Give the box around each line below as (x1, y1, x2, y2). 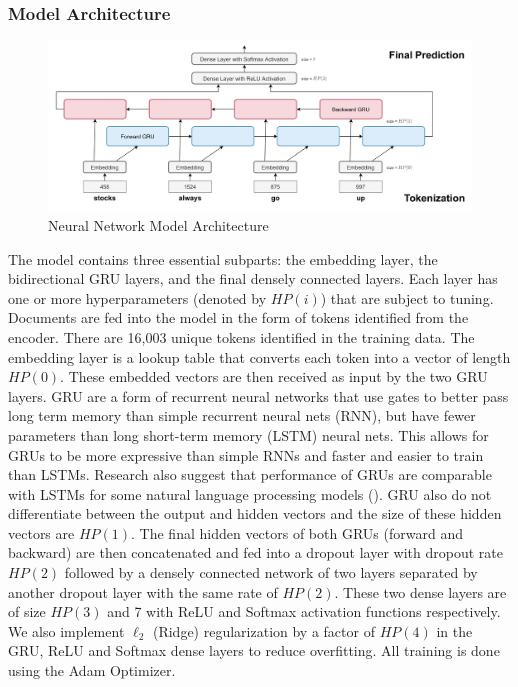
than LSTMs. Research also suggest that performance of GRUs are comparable (8, 464, 492, 485)
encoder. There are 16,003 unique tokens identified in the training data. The (8, 326, 475, 347)
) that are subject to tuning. (320, 287, 494, 308)
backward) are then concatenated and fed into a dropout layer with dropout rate (8, 542, 503, 563)
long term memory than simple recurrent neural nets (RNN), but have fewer (8, 405, 476, 426)
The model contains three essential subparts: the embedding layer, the (8, 248, 438, 269)
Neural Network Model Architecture (48, 214, 269, 235)
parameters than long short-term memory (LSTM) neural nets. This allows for (8, 424, 489, 445)
